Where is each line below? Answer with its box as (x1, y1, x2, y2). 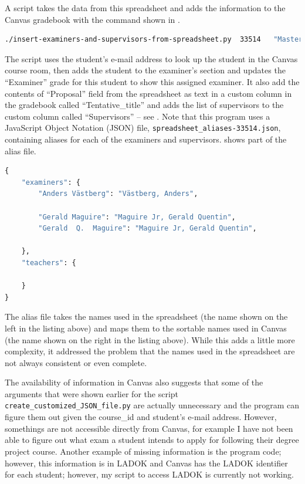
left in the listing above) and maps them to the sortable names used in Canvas (5, 321, 287, 334)
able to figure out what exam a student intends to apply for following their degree (5, 434, 299, 446)
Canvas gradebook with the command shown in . (5, 13, 180, 25)
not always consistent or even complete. (5, 356, 147, 368)
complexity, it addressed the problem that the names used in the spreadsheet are (5, 345, 295, 357)
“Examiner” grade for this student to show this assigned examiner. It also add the (5, 75, 300, 87)
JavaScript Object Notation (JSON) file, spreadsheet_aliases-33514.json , (5, 121, 281, 134)
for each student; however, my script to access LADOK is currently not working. (5, 468, 294, 480)
